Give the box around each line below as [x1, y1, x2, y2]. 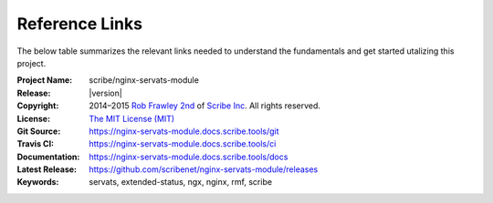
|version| [89, 87, 122, 98]
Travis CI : [16, 138, 55, 149]
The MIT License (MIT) [89, 113, 175, 124]
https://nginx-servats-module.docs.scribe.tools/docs [89, 151, 288, 162]
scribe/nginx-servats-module [89, 75, 200, 86]
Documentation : [16, 151, 80, 162]
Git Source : [16, 126, 61, 137]
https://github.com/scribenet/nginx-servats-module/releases [89, 164, 319, 175]
